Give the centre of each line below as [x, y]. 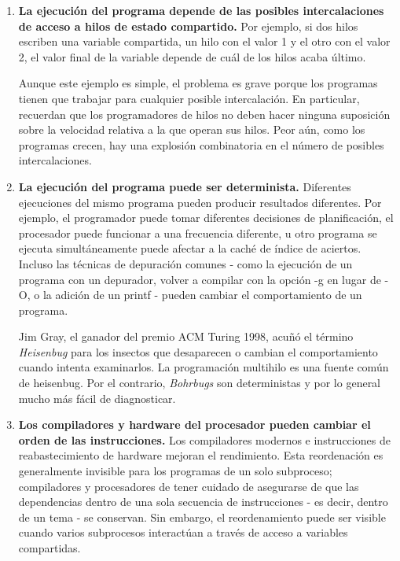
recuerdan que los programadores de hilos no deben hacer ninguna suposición [204, 114]
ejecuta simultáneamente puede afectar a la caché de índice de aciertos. [190, 248]
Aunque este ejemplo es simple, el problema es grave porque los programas [198, 83]
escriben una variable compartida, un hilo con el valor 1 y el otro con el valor [204, 41]
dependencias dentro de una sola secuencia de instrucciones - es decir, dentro [203, 502]
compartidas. [50, 548]
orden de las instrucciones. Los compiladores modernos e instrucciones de [204, 439]
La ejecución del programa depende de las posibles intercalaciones [201, 10]
